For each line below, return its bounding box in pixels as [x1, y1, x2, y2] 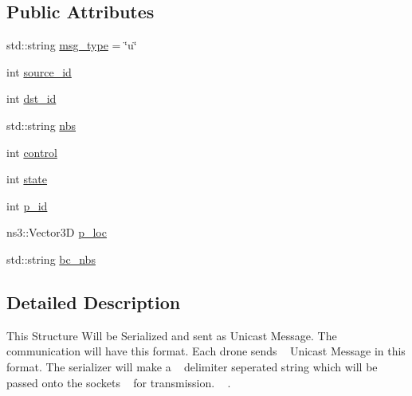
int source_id [6, 63, 72, 80]
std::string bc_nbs [6, 250, 96, 267]
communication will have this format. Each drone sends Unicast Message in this [6, 343, 406, 359]
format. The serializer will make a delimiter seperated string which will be [6, 358, 378, 374]
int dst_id [6, 90, 57, 107]
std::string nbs [6, 116, 77, 133]
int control [6, 143, 57, 160]
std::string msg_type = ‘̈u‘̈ [6, 37, 137, 53]
